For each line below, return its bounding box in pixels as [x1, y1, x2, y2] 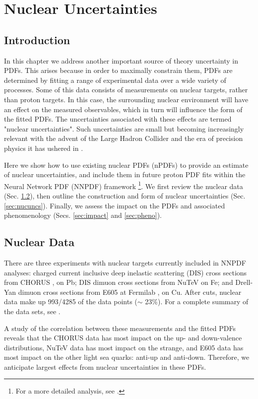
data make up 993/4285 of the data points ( [4, 296, 137, 307]
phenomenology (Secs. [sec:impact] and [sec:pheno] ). [4, 210, 162, 220]
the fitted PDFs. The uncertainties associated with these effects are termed [4, 114, 232, 124]
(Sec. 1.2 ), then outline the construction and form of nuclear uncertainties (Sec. [4, 190, 246, 200]
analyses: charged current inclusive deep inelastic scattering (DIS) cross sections [4, 267, 247, 277]
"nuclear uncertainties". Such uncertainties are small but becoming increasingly [4, 123, 244, 133]
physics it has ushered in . [4, 142, 83, 153]
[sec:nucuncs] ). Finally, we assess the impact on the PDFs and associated [4, 200, 225, 210]
